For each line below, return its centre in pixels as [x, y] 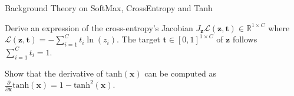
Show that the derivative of [54, 73]
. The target [138, 39]
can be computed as [180, 73]
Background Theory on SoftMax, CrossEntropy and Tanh [109, 8]
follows [245, 39]
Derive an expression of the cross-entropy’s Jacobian [99, 27]
